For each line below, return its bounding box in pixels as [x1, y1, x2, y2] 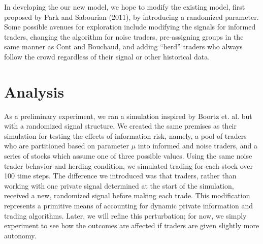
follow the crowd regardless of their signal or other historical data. [4, 51, 210, 62]
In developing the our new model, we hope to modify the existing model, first [4, 2, 245, 12]
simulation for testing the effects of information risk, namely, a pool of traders [4, 130, 247, 141]
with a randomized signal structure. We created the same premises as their [4, 120, 237, 131]
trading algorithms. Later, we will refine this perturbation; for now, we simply [4, 210, 247, 221]
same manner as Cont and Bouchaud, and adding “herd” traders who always [4, 41, 243, 52]
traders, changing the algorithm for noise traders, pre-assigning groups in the [4, 31, 244, 42]
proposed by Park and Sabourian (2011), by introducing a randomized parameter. [4, 11, 259, 22]
